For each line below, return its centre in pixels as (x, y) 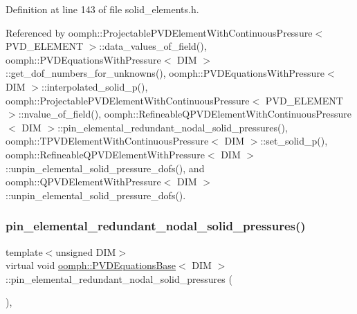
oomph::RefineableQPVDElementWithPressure (105, 154)
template (24, 251)
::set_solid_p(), (294, 141)
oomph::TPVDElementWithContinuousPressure (107, 141)
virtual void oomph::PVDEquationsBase (91, 265)
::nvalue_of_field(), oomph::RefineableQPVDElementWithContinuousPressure (185, 114)
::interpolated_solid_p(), (94, 86)
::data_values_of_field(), (153, 46)
